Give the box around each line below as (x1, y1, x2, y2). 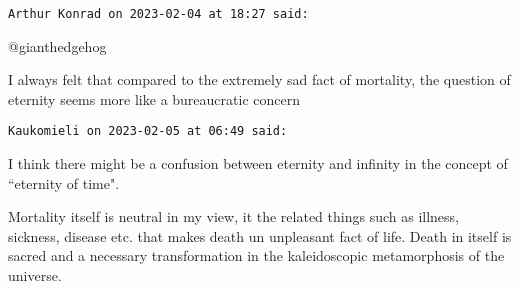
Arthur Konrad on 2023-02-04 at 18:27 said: (8, 7, 309, 21)
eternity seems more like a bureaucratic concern (8, 88, 300, 109)
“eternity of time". (8, 172, 120, 193)
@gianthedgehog (8, 35, 107, 56)
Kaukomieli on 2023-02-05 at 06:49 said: (8, 124, 288, 139)
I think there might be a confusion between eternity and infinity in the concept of (8, 153, 508, 174)
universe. (8, 265, 62, 286)
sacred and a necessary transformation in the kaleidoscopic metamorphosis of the (8, 245, 505, 266)
